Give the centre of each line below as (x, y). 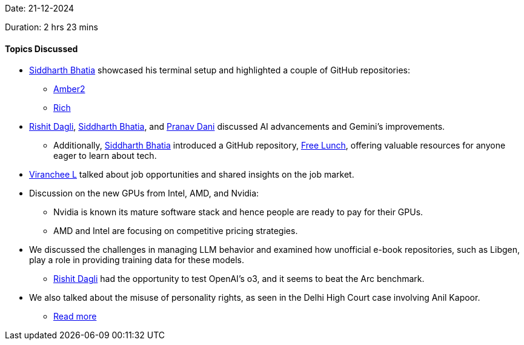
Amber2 (69, 89)
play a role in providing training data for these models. (137, 260)
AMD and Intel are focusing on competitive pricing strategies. (176, 231)
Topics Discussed (41, 49)
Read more (75, 317)
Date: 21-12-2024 (40, 8)
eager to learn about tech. (105, 156)
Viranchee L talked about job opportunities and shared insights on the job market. (192, 175)
